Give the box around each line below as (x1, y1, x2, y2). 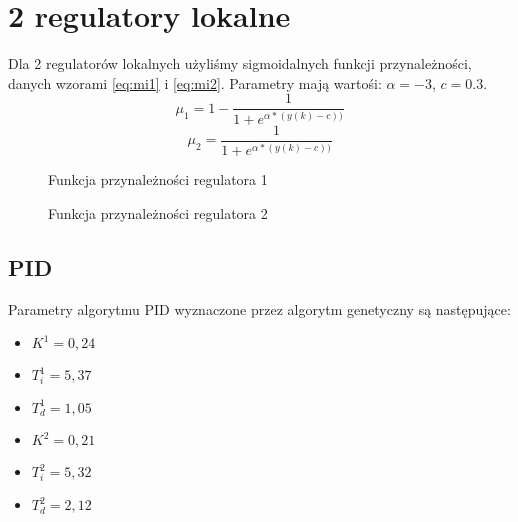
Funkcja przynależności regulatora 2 (48, 202, 268, 223)
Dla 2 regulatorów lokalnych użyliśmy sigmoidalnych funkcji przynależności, (8, 53, 472, 74)
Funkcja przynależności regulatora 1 (48, 169, 268, 190)
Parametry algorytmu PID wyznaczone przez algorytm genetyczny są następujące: (8, 298, 511, 319)
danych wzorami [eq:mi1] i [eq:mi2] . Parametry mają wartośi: (8, 72, 382, 93)
